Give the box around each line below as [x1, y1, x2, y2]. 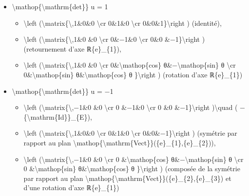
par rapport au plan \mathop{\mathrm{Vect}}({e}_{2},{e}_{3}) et [23, 173, 231, 183]
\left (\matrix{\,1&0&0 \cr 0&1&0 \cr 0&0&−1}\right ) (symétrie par [23, 128, 237, 138]
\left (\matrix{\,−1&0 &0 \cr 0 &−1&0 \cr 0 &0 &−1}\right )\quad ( [23, 102, 238, 112]
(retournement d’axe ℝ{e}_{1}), [23, 43, 121, 53]
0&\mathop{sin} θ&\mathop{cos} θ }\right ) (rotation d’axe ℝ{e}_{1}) [23, 69, 243, 79]
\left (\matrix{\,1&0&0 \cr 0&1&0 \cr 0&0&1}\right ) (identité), [23, 18, 222, 28]
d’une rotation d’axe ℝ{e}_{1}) [23, 182, 119, 193]
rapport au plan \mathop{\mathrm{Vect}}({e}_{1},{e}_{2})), [23, 137, 216, 147]
